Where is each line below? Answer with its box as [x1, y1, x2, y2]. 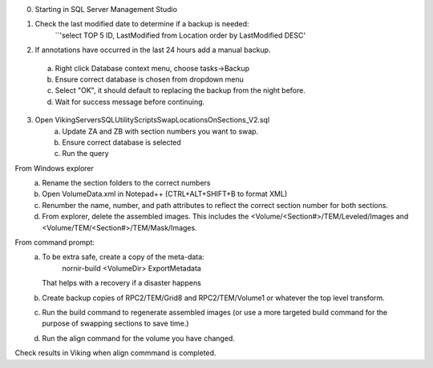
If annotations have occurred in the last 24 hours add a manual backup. [34, 45, 271, 55]
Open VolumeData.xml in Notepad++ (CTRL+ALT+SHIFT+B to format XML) [42, 189, 288, 199]
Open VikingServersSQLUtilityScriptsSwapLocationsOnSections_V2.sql [34, 115, 270, 125]
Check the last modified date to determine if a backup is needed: [34, 19, 249, 29]
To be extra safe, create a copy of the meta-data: [42, 252, 204, 262]
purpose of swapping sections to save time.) [42, 318, 189, 328]
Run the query [62, 149, 109, 158]
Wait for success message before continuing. [55, 97, 205, 106]
